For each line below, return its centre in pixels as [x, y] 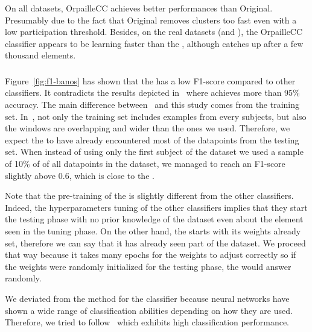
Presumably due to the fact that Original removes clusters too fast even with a [151, 20]
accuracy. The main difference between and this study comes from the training [152, 105]
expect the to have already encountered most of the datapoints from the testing [152, 139]
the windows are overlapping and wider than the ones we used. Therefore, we [148, 128]
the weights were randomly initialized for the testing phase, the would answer [148, 266]
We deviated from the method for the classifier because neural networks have [147, 298]
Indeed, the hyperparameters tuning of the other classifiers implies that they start [156, 207]
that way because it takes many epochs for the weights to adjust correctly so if [151, 255]
